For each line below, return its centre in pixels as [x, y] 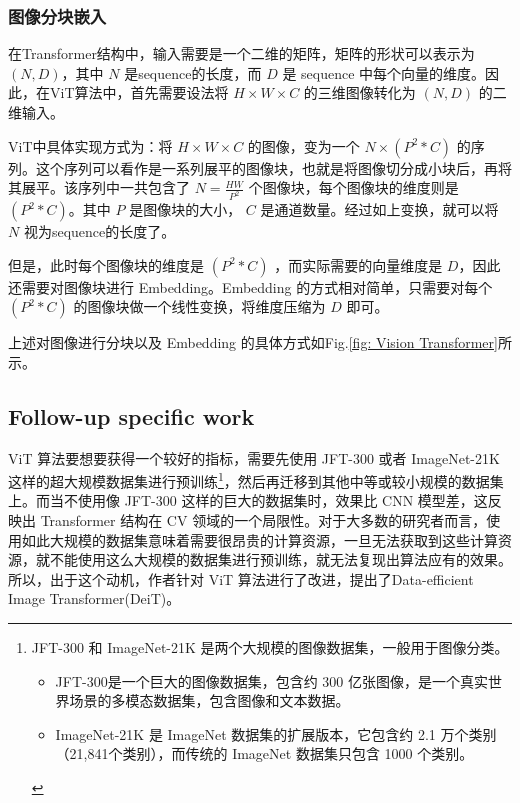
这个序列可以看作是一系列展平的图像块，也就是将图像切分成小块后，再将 [273, 167]
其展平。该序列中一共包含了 [99, 187]
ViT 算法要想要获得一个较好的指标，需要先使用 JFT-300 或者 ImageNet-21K [254, 457]
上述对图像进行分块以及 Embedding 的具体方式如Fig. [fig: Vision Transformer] [253, 342]
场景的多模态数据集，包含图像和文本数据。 [209, 700]
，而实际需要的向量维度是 [358, 264]
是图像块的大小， [185, 209]
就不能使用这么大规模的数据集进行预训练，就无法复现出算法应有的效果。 [273, 559]
